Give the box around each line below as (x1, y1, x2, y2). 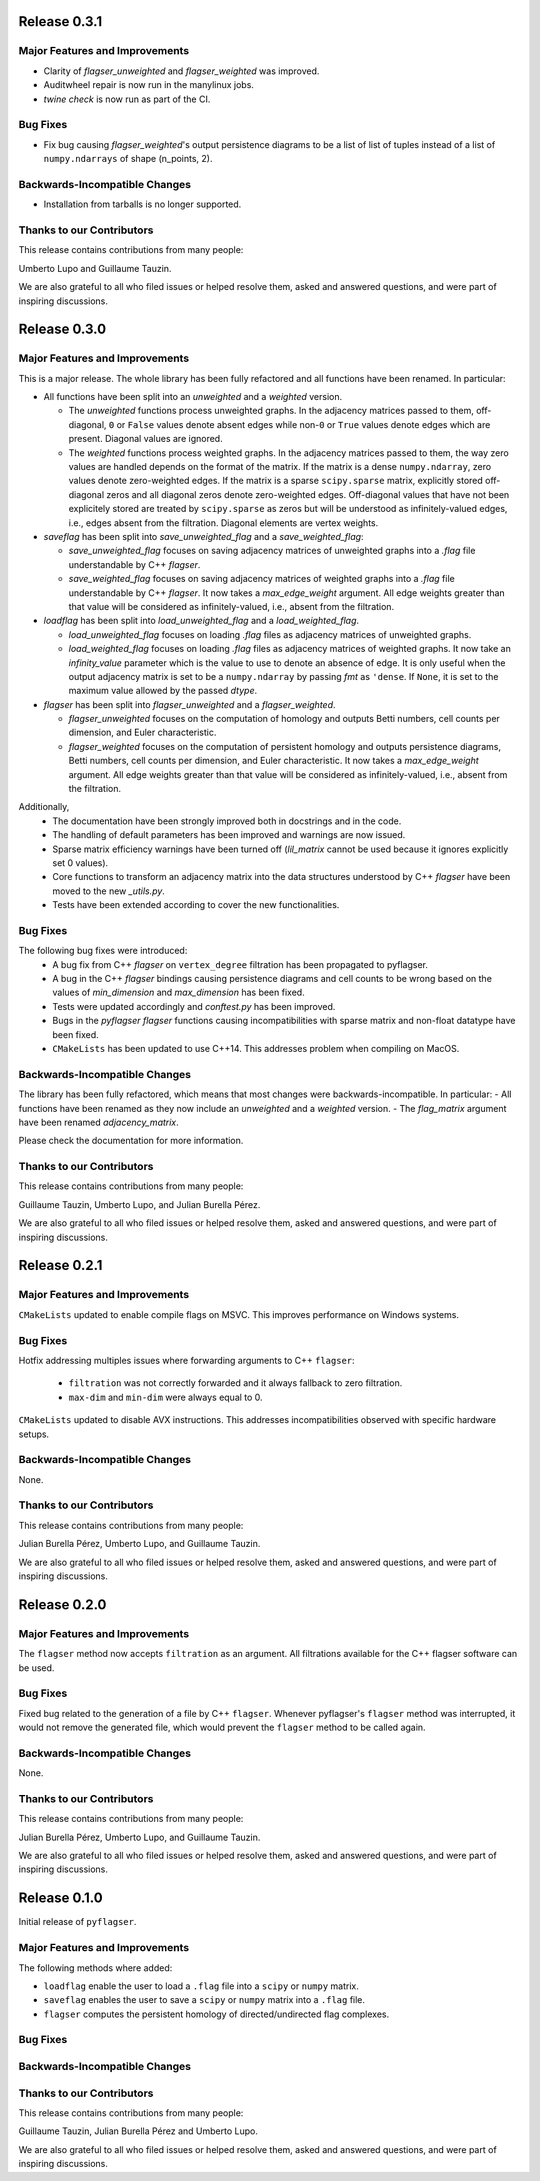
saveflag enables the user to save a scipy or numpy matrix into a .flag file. (43, 1994, 365, 2006)
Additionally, (18, 801, 70, 813)
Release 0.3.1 (18, 13, 103, 30)
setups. (18, 1428, 50, 1440)
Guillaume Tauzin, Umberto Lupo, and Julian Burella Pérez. (18, 1198, 261, 1210)
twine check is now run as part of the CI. (43, 93, 211, 105)
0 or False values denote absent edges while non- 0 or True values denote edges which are (108, 418, 491, 430)
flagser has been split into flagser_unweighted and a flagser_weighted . (43, 698, 336, 710)
